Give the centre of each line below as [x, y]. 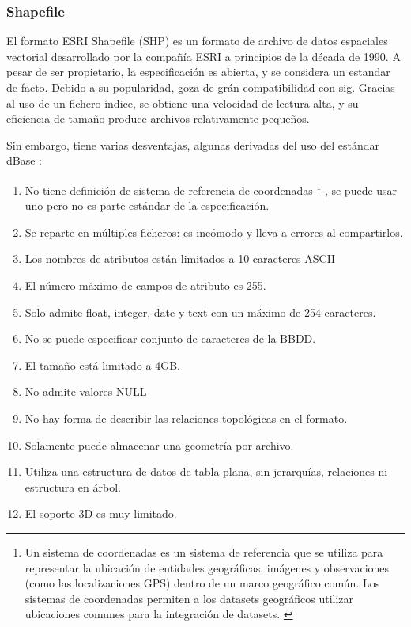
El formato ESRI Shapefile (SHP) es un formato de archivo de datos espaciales [197, 41]
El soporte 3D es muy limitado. [101, 513]
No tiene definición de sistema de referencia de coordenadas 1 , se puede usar [211, 188]
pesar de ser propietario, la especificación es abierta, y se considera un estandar [198, 72]
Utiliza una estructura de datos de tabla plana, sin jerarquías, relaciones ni [206, 471]
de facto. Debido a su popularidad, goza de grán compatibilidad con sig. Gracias [201, 87]
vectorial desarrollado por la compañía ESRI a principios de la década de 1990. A [204, 56]
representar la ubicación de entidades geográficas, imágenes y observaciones [207, 567]
